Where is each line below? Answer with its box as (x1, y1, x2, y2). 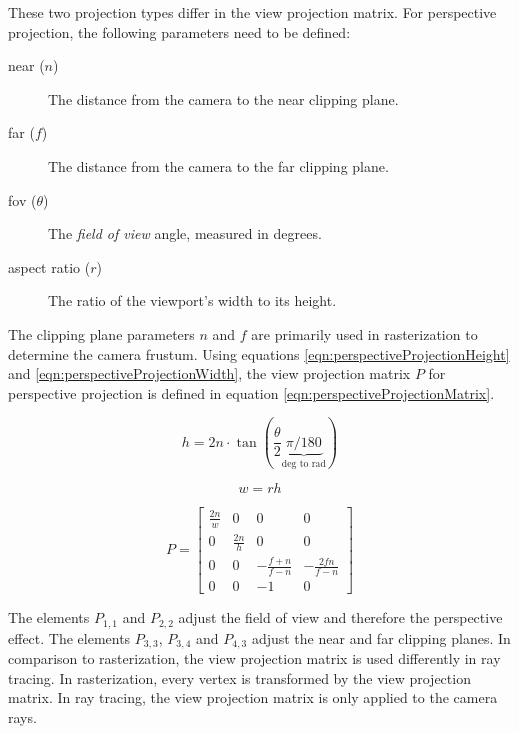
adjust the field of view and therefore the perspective (178, 607, 503, 628)
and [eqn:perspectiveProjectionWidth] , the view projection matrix (8, 363, 411, 384)
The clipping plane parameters (8, 323, 195, 344)
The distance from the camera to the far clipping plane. (48, 155, 389, 176)
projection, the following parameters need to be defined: (8, 21, 351, 42)
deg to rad (281, 458, 326, 469)
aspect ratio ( (8, 256, 91, 277)
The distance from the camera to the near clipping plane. (48, 88, 399, 109)
